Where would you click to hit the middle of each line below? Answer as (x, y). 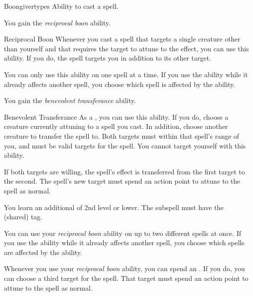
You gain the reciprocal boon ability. (57, 22)
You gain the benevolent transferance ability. (70, 100)
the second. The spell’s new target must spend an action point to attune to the (122, 181)
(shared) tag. (23, 217)
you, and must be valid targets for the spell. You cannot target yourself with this (125, 145)
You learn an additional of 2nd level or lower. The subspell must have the (114, 207)
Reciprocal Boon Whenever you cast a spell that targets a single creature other (122, 39)
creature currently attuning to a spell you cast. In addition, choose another (116, 126)
